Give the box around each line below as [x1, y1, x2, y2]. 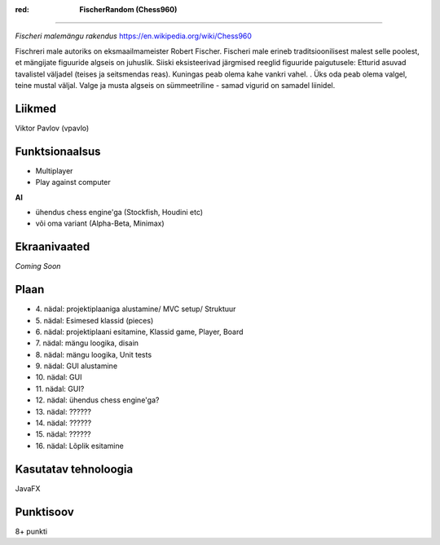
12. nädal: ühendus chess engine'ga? [35, 395, 160, 405]
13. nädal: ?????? [35, 407, 91, 416]
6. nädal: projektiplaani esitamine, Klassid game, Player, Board [35, 327, 244, 336]
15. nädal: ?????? [35, 429, 91, 439]
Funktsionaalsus [15, 144, 101, 158]
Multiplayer [35, 165, 73, 175]
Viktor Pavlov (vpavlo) [15, 123, 90, 133]
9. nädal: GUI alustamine [35, 361, 118, 371]
